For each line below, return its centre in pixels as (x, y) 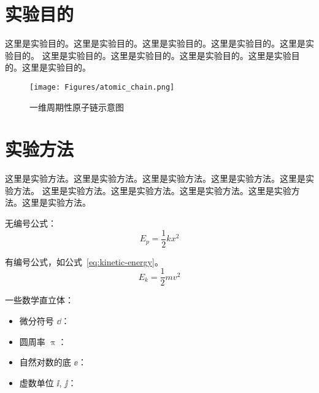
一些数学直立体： (39, 300)
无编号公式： (31, 223)
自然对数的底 (45, 362)
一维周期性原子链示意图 (77, 107)
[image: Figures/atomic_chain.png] (102, 87)
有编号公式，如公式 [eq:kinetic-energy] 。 (84, 261)
